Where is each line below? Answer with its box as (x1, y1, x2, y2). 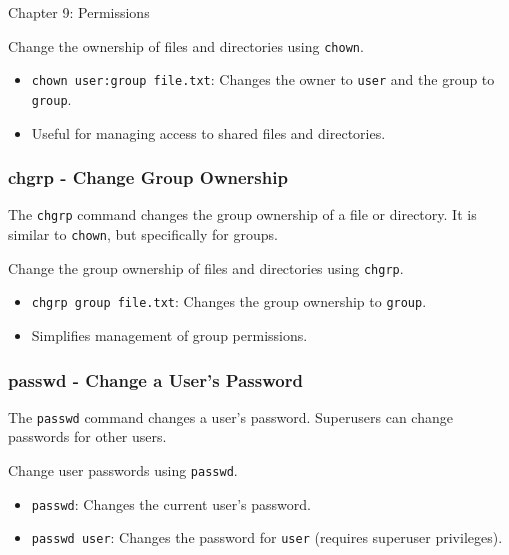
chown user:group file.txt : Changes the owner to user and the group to (31, 69, 495, 90)
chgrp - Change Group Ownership (8, 165, 288, 190)
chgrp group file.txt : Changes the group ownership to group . (31, 291, 427, 312)
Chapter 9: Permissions (8, 2, 150, 22)
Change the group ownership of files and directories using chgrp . (8, 257, 404, 278)
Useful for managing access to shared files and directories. (31, 122, 386, 143)
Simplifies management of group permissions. (31, 325, 308, 345)
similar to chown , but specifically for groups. (8, 224, 278, 245)
